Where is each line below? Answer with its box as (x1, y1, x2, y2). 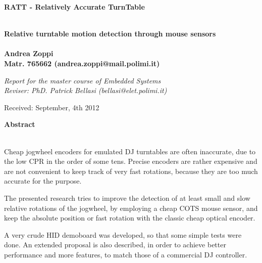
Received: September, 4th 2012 (4, 102, 99, 112)
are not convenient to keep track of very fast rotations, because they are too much (4, 165, 258, 176)
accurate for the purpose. (4, 176, 82, 186)
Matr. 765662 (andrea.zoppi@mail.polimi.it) (4, 58, 160, 68)
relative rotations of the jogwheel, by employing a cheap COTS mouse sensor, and (4, 202, 258, 213)
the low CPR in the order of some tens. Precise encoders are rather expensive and (4, 156, 257, 166)
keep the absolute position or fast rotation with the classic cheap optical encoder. (4, 212, 255, 223)
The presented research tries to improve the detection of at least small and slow (4, 192, 250, 203)
